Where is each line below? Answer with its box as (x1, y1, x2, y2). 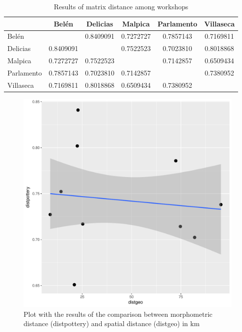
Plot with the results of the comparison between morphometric (24, 308, 213, 319)
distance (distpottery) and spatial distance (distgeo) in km (24, 318, 200, 329)
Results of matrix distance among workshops (54, 1, 188, 11)
